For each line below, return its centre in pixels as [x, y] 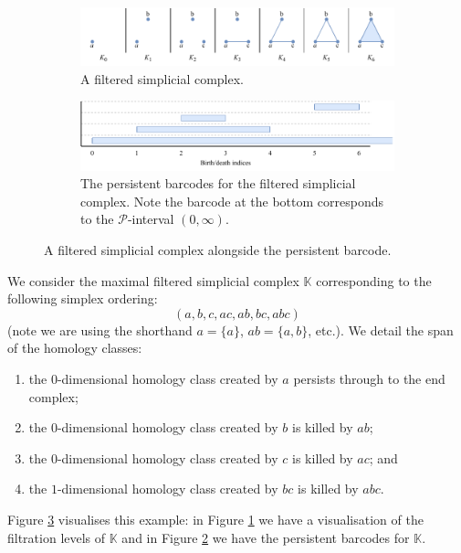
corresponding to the [374, 280]
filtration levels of [57, 537]
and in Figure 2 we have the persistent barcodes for [266, 537]
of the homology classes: [75, 348]
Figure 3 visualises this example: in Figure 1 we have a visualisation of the [215, 519]
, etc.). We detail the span [381, 330]
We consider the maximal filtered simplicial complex [153, 280]
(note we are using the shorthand [100, 330]
